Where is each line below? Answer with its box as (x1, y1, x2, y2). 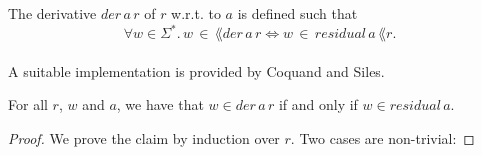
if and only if (278, 94, 358, 115)
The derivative (8, 3, 97, 23)
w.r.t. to (171, 3, 221, 23)
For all (8, 94, 48, 115)
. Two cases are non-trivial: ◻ (290, 127, 475, 148)
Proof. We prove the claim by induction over (8, 127, 280, 148)
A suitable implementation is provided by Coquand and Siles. (8, 60, 385, 81)
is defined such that (237, 3, 358, 23)
